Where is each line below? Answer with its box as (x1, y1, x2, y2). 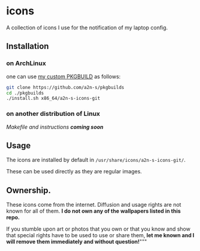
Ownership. (6, 185, 51, 195)
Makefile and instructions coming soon (6, 123, 104, 130)
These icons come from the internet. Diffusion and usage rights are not (6, 201, 181, 209)
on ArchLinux (6, 59, 46, 68)
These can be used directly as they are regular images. (6, 168, 143, 175)
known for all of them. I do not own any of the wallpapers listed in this (6, 207, 181, 215)
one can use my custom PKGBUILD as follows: (6, 73, 121, 80)
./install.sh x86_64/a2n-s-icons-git (6, 96, 101, 102)
